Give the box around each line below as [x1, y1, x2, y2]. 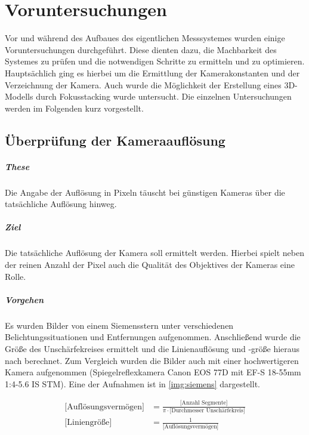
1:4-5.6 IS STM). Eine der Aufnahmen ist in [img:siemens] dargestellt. [5, 377, 260, 390]
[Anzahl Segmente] [180, 400, 228, 406]
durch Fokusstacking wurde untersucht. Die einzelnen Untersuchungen [36, 90, 292, 103]
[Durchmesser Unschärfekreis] [169, 407, 245, 414]
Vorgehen [5, 293, 44, 306]
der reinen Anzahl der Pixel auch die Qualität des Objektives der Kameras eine [5, 258, 295, 270]
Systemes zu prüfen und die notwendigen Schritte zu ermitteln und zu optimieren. [5, 55, 305, 67]
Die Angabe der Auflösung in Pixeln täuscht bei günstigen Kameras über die [5, 186, 285, 198]
